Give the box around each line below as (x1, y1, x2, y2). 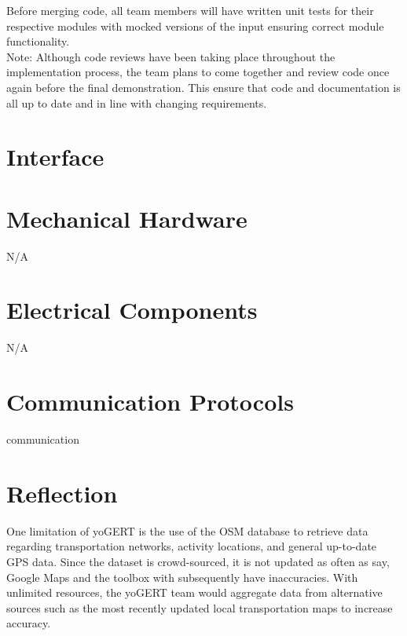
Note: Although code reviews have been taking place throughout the (6, 48, 335, 64)
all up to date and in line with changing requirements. (6, 94, 267, 111)
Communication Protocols (6, 386, 294, 418)
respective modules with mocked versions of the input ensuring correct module (6, 17, 384, 34)
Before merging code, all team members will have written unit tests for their (6, 2, 374, 18)
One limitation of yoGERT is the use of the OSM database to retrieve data (6, 522, 368, 539)
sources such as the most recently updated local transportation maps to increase (6, 599, 393, 616)
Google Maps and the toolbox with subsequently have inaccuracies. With (6, 568, 358, 585)
